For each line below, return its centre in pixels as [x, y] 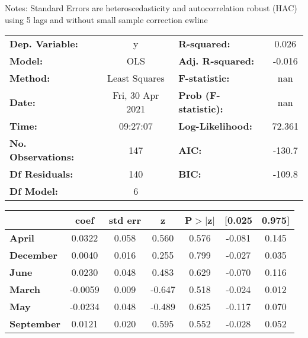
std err [125, 220]
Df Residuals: [41, 174]
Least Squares [136, 78]
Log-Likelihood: [215, 126]
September [35, 324]
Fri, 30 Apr [136, 95]
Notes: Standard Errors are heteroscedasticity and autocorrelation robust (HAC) [151, 8]
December [33, 255]
